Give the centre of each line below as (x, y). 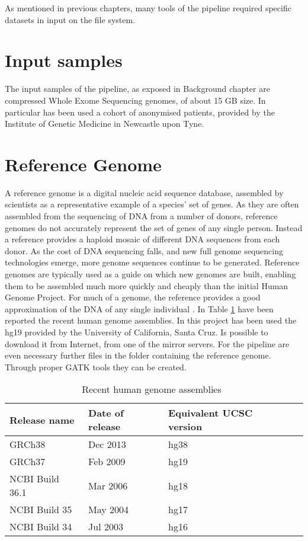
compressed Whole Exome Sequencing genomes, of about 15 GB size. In (135, 100)
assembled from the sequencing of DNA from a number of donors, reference (141, 216)
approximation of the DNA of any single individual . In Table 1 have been (139, 308)
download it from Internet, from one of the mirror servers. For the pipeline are (147, 343)
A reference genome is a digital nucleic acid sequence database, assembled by (144, 192)
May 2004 (109, 510)
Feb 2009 (107, 462)
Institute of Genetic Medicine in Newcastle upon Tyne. (105, 124)
